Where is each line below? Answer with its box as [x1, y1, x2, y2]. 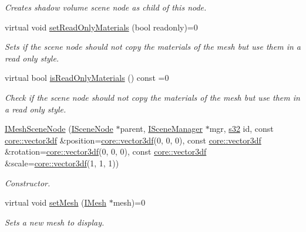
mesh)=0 [113, 196, 146, 209]
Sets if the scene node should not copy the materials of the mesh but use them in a [5, 40, 301, 53]
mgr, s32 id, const [209, 122, 274, 135]
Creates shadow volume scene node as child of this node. [5, 1, 207, 13]
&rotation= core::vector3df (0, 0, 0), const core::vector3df [5, 145, 207, 158]
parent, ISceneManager [120, 122, 203, 135]
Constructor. [5, 176, 51, 189]
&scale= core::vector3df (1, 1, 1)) [5, 156, 119, 169]
